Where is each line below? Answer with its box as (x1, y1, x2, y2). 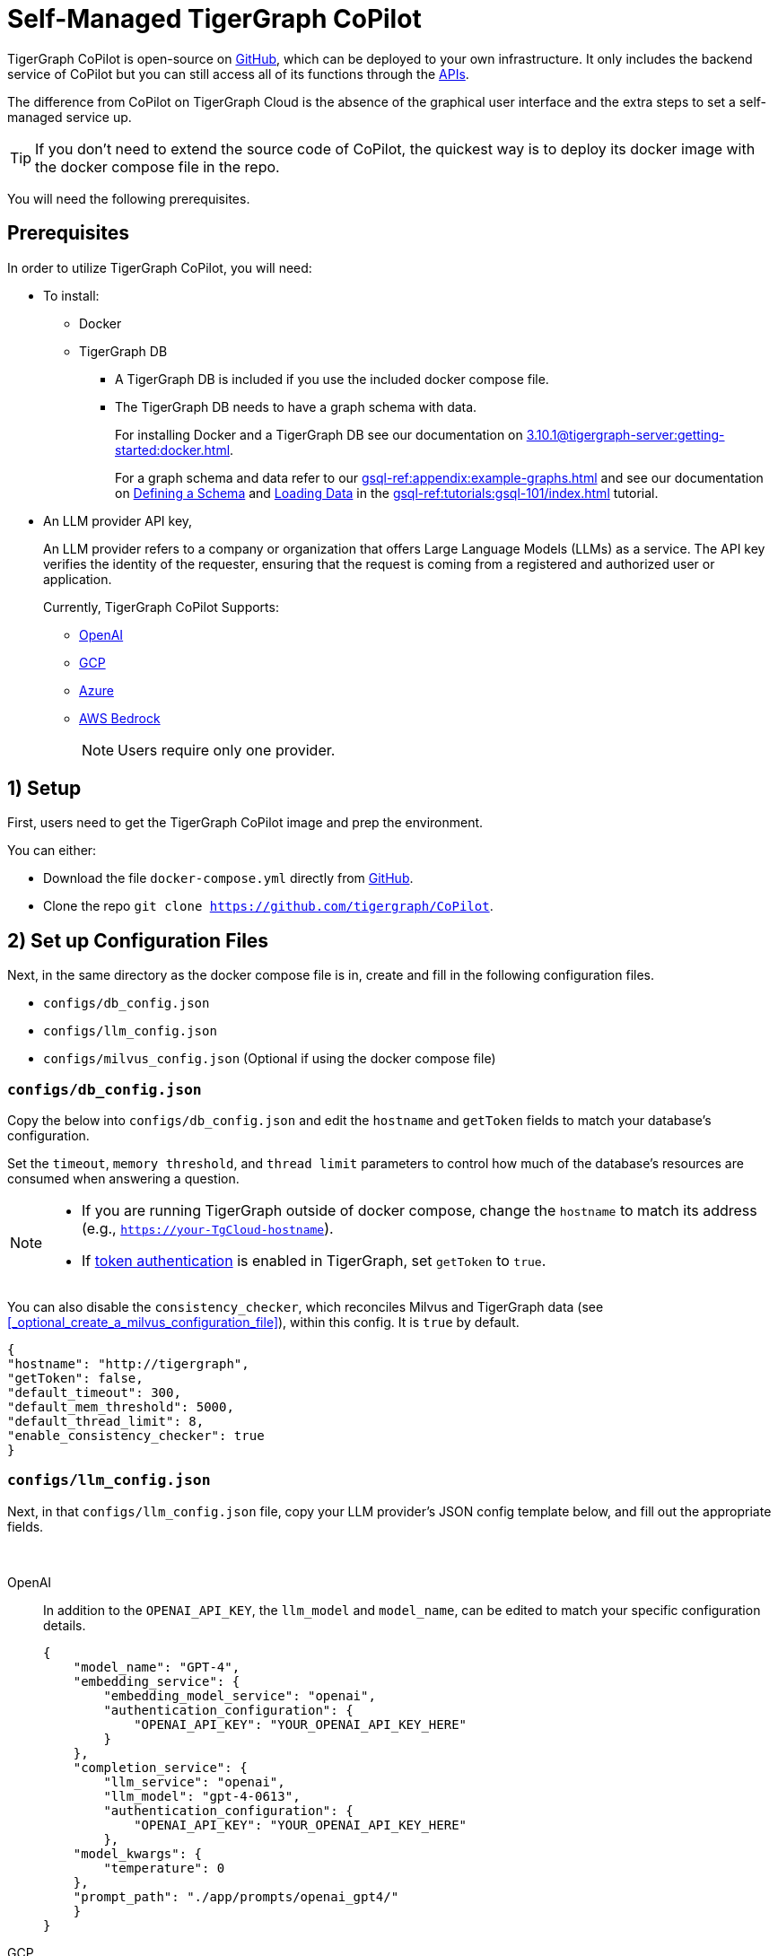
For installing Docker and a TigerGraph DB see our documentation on (115, 426, 523, 442)
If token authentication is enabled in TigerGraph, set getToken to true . (82, 1252, 546, 1271)
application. (43, 571, 112, 587)
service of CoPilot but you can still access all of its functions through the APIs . (7, 65, 469, 82)
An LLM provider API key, (43, 512, 193, 528)
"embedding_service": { (73, 1673, 240, 1689)
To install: (43, 287, 100, 303)
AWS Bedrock (79, 710, 161, 726)
